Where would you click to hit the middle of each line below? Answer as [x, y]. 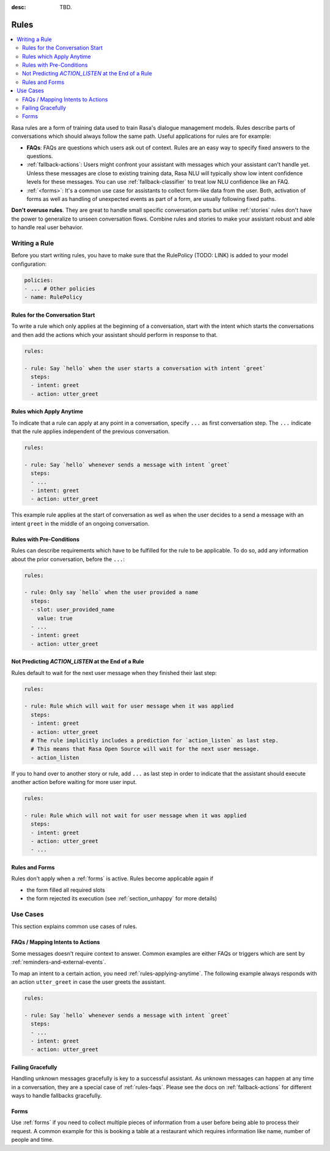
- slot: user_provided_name [73, 610]
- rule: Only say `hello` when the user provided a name [111, 592]
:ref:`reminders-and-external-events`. [59, 962]
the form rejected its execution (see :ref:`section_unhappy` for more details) [122, 899]
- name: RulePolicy [53, 297]
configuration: [29, 264]
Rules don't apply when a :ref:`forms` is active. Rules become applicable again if [112, 878]
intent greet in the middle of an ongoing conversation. [80, 523]
